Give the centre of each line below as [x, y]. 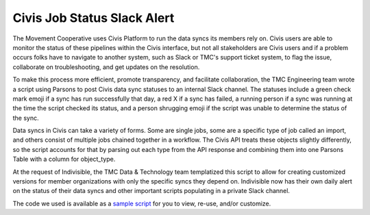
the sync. [26, 118]
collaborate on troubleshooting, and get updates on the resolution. [106, 67]
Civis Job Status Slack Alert [94, 18]
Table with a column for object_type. [64, 159]
